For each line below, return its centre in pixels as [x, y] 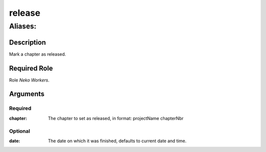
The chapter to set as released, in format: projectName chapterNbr [116, 118]
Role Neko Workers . [29, 80]
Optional [20, 131]
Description [28, 42]
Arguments [27, 94]
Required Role [31, 68]
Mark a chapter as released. [38, 54]
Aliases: [23, 26]
